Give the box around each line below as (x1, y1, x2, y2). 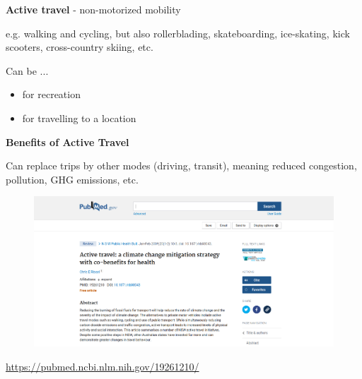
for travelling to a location (22, 110, 136, 125)
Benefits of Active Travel (6, 134, 129, 149)
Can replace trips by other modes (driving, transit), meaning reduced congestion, (6, 158, 357, 173)
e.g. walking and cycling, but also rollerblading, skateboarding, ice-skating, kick (6, 25, 350, 40)
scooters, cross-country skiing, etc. (6, 40, 153, 54)
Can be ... (6, 63, 49, 78)
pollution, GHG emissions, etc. (6, 172, 139, 186)
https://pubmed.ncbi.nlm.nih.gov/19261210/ (6, 359, 199, 373)
